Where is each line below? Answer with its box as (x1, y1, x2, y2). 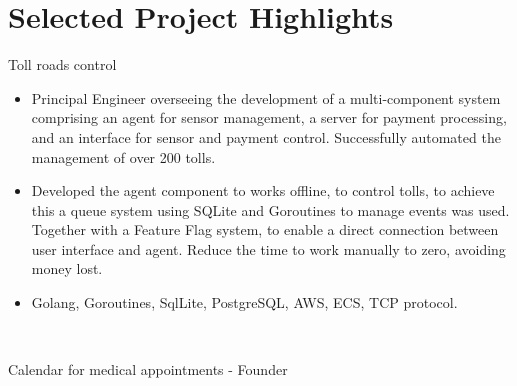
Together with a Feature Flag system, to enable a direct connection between (31, 219, 499, 240)
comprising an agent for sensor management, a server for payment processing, (31, 107, 507, 128)
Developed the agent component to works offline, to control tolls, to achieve (31, 180, 495, 201)
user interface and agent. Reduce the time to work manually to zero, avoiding (31, 238, 506, 259)
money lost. (31, 258, 103, 279)
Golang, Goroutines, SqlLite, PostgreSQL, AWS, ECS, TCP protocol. (31, 292, 458, 313)
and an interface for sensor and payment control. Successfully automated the (31, 126, 501, 147)
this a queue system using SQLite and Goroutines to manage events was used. (31, 199, 510, 220)
